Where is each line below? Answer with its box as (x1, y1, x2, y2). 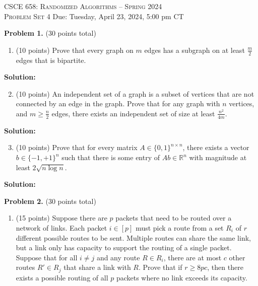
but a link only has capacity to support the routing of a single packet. (16, 242, 232, 253)
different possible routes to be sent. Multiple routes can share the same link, (16, 232, 251, 243)
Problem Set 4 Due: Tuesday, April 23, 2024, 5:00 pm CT (4, 11, 184, 21)
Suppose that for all (16, 252, 78, 262)
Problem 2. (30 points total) (4, 195, 96, 206)
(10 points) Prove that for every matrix (16, 142, 138, 153)
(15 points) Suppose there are (16, 212, 107, 223)
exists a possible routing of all (16, 272, 108, 282)
